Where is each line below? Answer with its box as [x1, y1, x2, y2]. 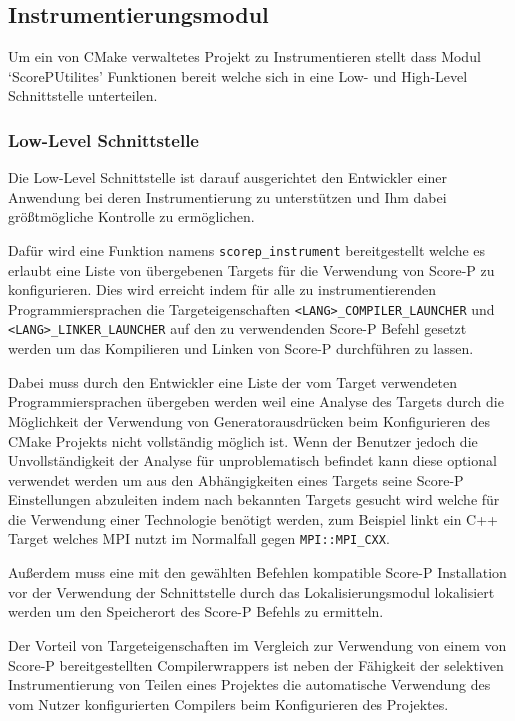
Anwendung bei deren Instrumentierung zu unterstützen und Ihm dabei [8, 186, 447, 207]
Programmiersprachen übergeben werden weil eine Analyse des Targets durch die [8, 391, 504, 412]
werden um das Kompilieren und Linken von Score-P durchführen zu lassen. [8, 338, 474, 359]
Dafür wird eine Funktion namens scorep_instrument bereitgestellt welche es [8, 239, 486, 260]
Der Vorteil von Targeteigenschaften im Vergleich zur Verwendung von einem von [8, 634, 507, 655]
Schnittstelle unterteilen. [8, 85, 158, 106]
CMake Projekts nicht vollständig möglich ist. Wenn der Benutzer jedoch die [8, 430, 478, 451]
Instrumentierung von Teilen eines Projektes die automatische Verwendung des [8, 674, 491, 695]
